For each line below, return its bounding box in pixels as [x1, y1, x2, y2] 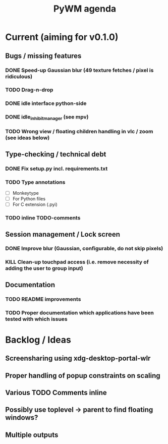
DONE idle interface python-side [5, 100, 87, 107]
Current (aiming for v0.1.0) [5, 31, 119, 43]
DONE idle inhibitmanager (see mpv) [5, 114, 89, 122]
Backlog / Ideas [5, 334, 72, 346]
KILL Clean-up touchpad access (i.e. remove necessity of [5, 258, 149, 265]
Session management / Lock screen [5, 230, 120, 239]
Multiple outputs [5, 430, 59, 439]
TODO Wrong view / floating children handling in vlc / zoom [5, 128, 153, 135]
